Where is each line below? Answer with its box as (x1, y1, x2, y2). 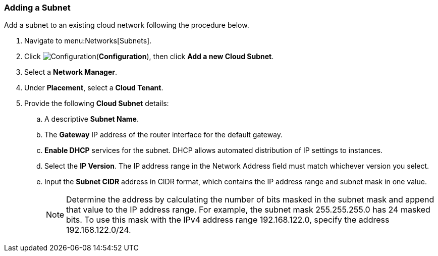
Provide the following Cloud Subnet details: (24, 99, 169, 108)
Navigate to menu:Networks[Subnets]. (24, 36, 152, 45)
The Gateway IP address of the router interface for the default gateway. (44, 130, 283, 139)
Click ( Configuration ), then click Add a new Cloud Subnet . (24, 52, 274, 61)
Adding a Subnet (4, 3, 71, 13)
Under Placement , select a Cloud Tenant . (24, 83, 163, 92)
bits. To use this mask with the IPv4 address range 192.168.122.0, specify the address (66, 215, 390, 225)
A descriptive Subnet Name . (44, 115, 139, 124)
